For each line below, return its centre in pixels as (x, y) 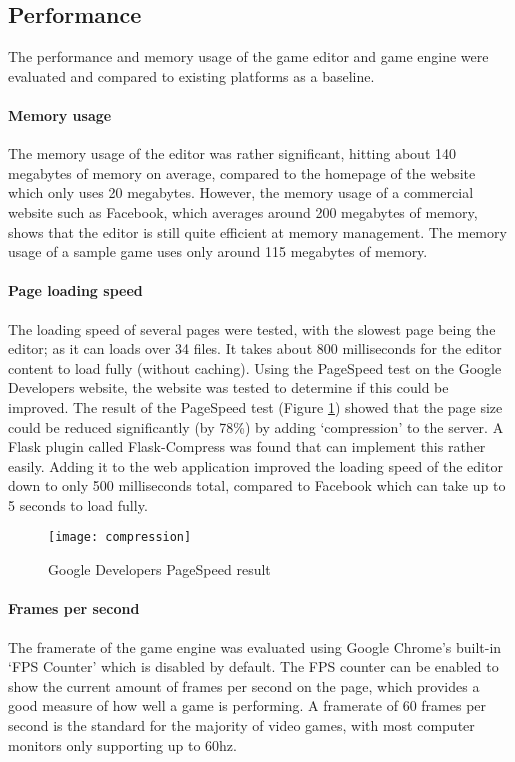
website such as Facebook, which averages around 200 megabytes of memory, (243, 211)
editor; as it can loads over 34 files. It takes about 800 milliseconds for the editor (255, 348)
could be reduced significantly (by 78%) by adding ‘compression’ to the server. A (256, 426)
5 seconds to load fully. (78, 504)
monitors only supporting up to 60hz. (122, 744)
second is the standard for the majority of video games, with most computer (241, 724)
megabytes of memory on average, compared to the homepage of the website (242, 172)
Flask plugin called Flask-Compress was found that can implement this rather (247, 446)
